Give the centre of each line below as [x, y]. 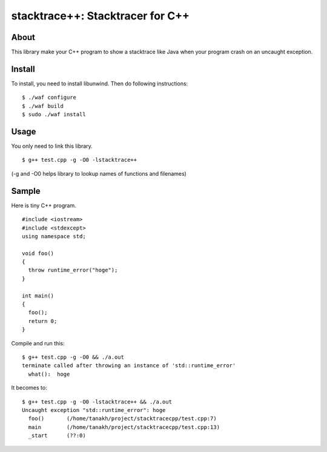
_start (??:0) [57, 436]
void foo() [38, 253]
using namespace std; [54, 236]
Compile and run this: [38, 343]
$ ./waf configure [49, 98]
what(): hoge [49, 374]
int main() [38, 296]
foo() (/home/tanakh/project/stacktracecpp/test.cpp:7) [123, 419]
